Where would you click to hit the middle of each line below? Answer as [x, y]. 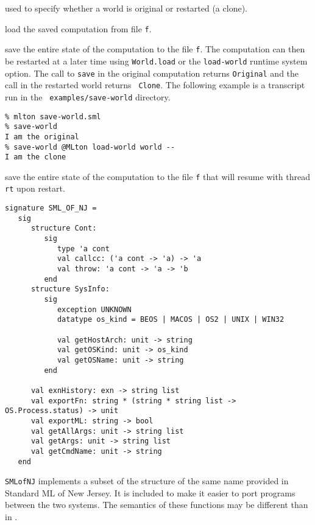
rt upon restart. [35, 188]
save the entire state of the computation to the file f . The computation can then [155, 49]
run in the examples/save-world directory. [88, 96]
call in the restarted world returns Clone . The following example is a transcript [155, 85]
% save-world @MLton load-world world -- [90, 147]
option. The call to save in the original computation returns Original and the [152, 73]
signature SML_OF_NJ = [51, 208]
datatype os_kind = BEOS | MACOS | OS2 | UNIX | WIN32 [171, 320]
